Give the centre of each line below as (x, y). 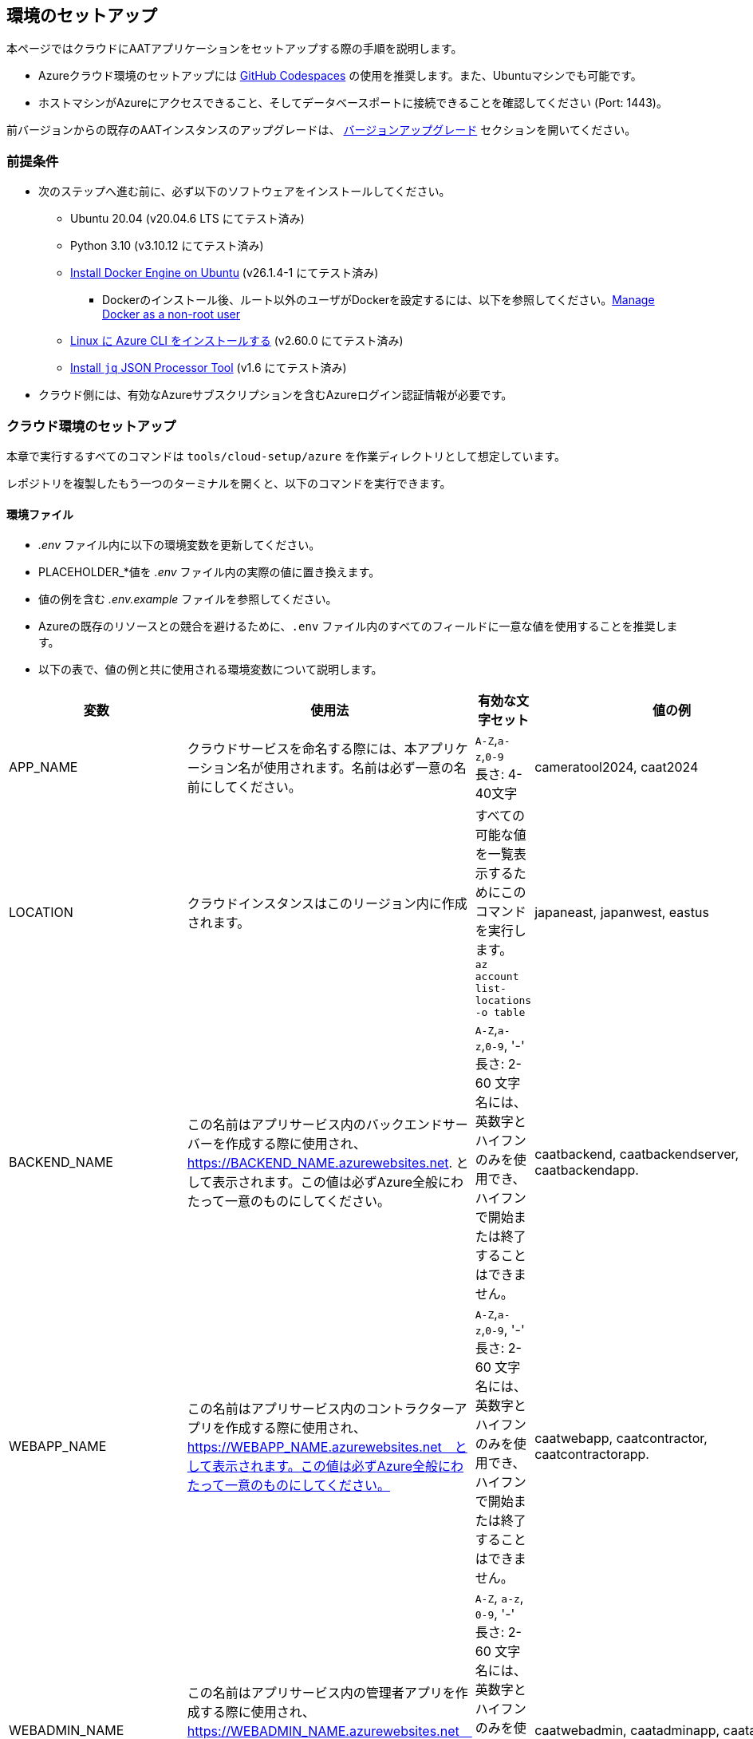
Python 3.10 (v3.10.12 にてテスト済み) (167, 246)
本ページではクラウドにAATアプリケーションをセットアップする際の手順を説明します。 (235, 49)
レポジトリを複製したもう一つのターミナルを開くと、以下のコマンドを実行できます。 (229, 483)
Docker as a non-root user (171, 314)
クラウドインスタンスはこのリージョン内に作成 (327, 903)
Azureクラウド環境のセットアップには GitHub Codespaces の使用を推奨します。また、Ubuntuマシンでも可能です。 (340, 76)
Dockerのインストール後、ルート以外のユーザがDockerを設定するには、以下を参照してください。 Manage (378, 300)
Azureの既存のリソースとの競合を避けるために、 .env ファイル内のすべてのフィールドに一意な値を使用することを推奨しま (358, 626)
